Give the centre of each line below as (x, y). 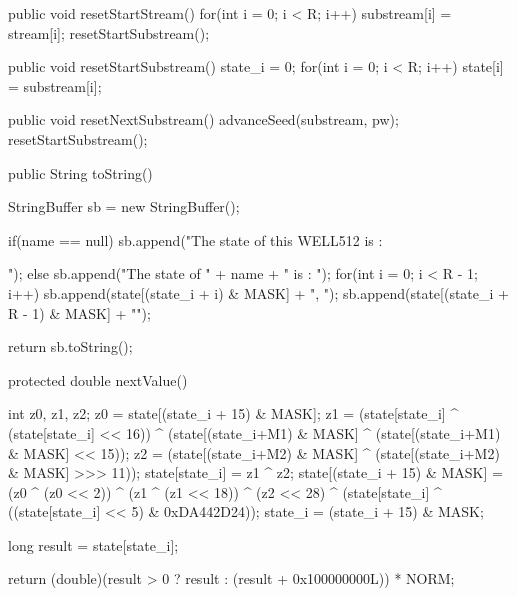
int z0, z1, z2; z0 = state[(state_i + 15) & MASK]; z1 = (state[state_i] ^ (233, 413)
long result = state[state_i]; (93, 544)
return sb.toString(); (70, 346)
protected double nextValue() (98, 379)
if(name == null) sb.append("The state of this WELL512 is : (195, 239)
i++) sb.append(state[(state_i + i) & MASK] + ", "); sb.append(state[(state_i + (258, 292)
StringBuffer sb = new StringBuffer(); (124, 206)
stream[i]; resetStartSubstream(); (109, 32)
